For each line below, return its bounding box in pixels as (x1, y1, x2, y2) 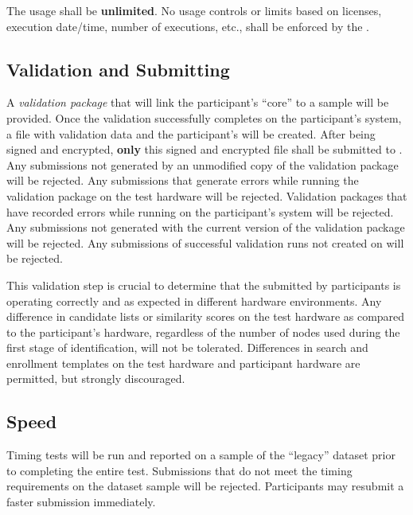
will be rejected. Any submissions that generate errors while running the (6, 172, 359, 189)
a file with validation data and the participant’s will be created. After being (6, 125, 376, 142)
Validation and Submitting (6, 57, 230, 81)
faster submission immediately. (6, 494, 156, 510)
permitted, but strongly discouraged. (6, 370, 185, 387)
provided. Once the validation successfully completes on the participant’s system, (6, 109, 402, 126)
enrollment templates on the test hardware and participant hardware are (6, 354, 360, 371)
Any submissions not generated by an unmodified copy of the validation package (6, 156, 399, 173)
